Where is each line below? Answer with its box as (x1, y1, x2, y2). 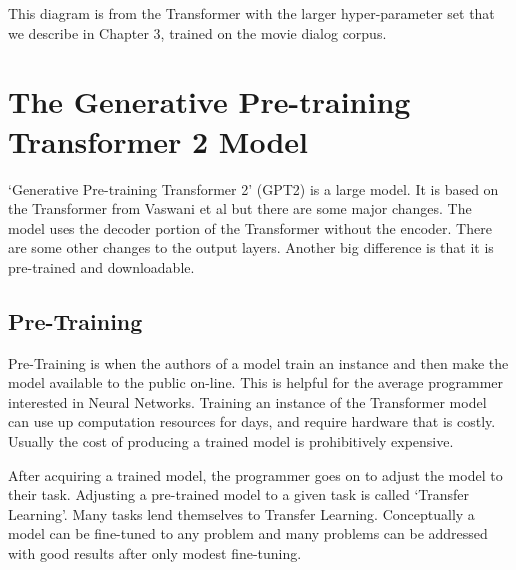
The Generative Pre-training (8, 81, 411, 122)
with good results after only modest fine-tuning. (8, 543, 302, 564)
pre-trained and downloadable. (8, 256, 195, 277)
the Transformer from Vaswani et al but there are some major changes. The (8, 198, 472, 219)
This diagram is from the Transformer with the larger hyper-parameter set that (8, 3, 495, 23)
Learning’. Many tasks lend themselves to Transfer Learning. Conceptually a (8, 503, 475, 524)
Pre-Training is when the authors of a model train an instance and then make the (8, 352, 509, 373)
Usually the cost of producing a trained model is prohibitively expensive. (8, 431, 454, 452)
